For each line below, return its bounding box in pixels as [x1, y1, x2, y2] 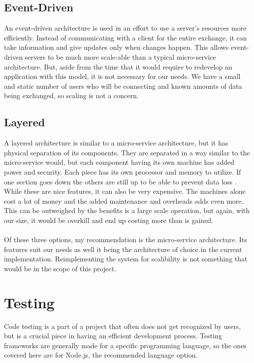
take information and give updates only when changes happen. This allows [4, 42, 229, 52]
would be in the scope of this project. [4, 263, 117, 273]
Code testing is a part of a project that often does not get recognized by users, [4, 321, 241, 331]
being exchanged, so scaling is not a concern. [4, 90, 139, 101]
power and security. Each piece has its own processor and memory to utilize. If [4, 166, 241, 177]
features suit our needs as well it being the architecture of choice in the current [4, 244, 242, 254]
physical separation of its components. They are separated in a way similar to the [4, 147, 250, 157]
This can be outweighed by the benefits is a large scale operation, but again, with [4, 205, 250, 216]
